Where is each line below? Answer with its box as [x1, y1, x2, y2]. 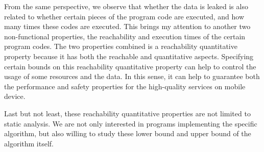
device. [4, 91, 26, 102]
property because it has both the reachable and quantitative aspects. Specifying [4, 50, 254, 61]
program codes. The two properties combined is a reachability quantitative [4, 41, 237, 52]
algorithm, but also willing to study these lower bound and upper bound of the [4, 128, 251, 139]
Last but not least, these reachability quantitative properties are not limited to [4, 108, 251, 118]
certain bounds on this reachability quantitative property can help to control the [4, 61, 256, 71]
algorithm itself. [4, 138, 54, 148]
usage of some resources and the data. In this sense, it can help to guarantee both [4, 71, 260, 82]
